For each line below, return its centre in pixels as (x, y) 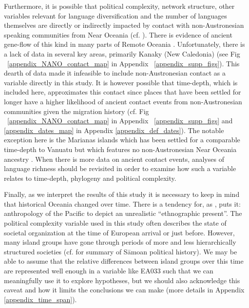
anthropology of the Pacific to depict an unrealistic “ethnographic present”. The (123, 213)
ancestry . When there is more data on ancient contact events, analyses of (114, 159)
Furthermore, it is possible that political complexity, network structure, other (119, 6)
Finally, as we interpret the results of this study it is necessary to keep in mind (122, 194)
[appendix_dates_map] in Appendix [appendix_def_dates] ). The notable (114, 130)
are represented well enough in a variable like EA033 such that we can (109, 271)
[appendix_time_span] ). (40, 299)
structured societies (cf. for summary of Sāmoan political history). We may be (121, 251)
